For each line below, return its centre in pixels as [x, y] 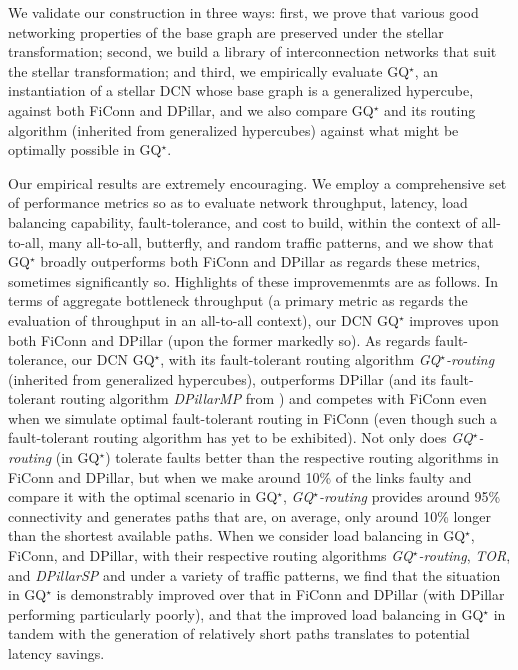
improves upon [454, 319]
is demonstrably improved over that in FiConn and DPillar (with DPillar [280, 594]
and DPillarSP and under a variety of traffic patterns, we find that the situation [254, 574]
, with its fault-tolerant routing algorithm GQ [300, 359]
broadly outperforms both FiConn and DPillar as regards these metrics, [260, 261]
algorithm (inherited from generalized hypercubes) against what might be [233, 129]
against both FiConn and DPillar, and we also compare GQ [191, 109]
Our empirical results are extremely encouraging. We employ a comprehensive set [257, 182]
